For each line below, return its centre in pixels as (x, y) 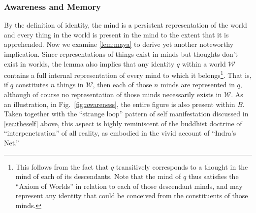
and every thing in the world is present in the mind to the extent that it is (116, 34)
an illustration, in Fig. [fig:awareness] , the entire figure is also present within (120, 104)
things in (70, 85)
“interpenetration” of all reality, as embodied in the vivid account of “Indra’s (120, 133)
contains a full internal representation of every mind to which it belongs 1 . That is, (128, 74)
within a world (204, 63)
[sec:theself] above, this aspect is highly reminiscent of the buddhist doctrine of (123, 123)
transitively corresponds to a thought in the (182, 166)
